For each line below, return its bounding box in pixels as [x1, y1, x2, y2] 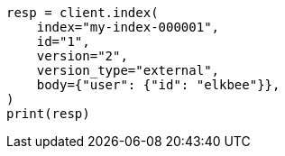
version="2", [36, 49, 128, 63]
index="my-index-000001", [36, 20, 220, 34]
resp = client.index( [6, 5, 159, 20]
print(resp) [6, 106, 90, 121]
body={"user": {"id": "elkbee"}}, [36, 78, 280, 92]
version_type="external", [36, 63, 220, 78]
